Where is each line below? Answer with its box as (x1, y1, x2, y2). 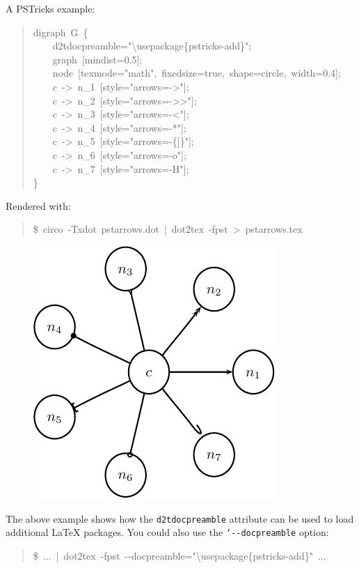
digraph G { (33, 24, 88, 39)
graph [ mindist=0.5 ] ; (52, 52, 143, 66)
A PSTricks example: (6, 1, 95, 15)
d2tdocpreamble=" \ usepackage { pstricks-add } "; (52, 38, 252, 53)
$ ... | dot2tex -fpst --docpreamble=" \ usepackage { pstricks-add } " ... (33, 548, 326, 562)
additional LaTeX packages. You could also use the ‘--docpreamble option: (6, 525, 329, 539)
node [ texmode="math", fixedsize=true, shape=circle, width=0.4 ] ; (52, 66, 341, 80)
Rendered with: (6, 198, 71, 213)
